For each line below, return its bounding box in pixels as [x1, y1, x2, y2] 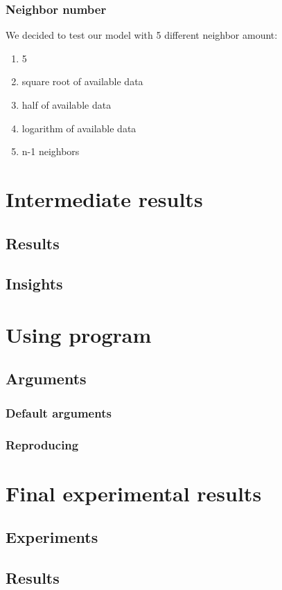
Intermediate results [6, 184, 203, 213]
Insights [6, 273, 63, 294]
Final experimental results [6, 479, 262, 507]
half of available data [21, 98, 112, 111]
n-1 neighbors [21, 144, 80, 159]
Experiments [6, 526, 98, 548]
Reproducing [6, 436, 79, 453]
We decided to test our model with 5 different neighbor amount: [6, 28, 278, 42]
